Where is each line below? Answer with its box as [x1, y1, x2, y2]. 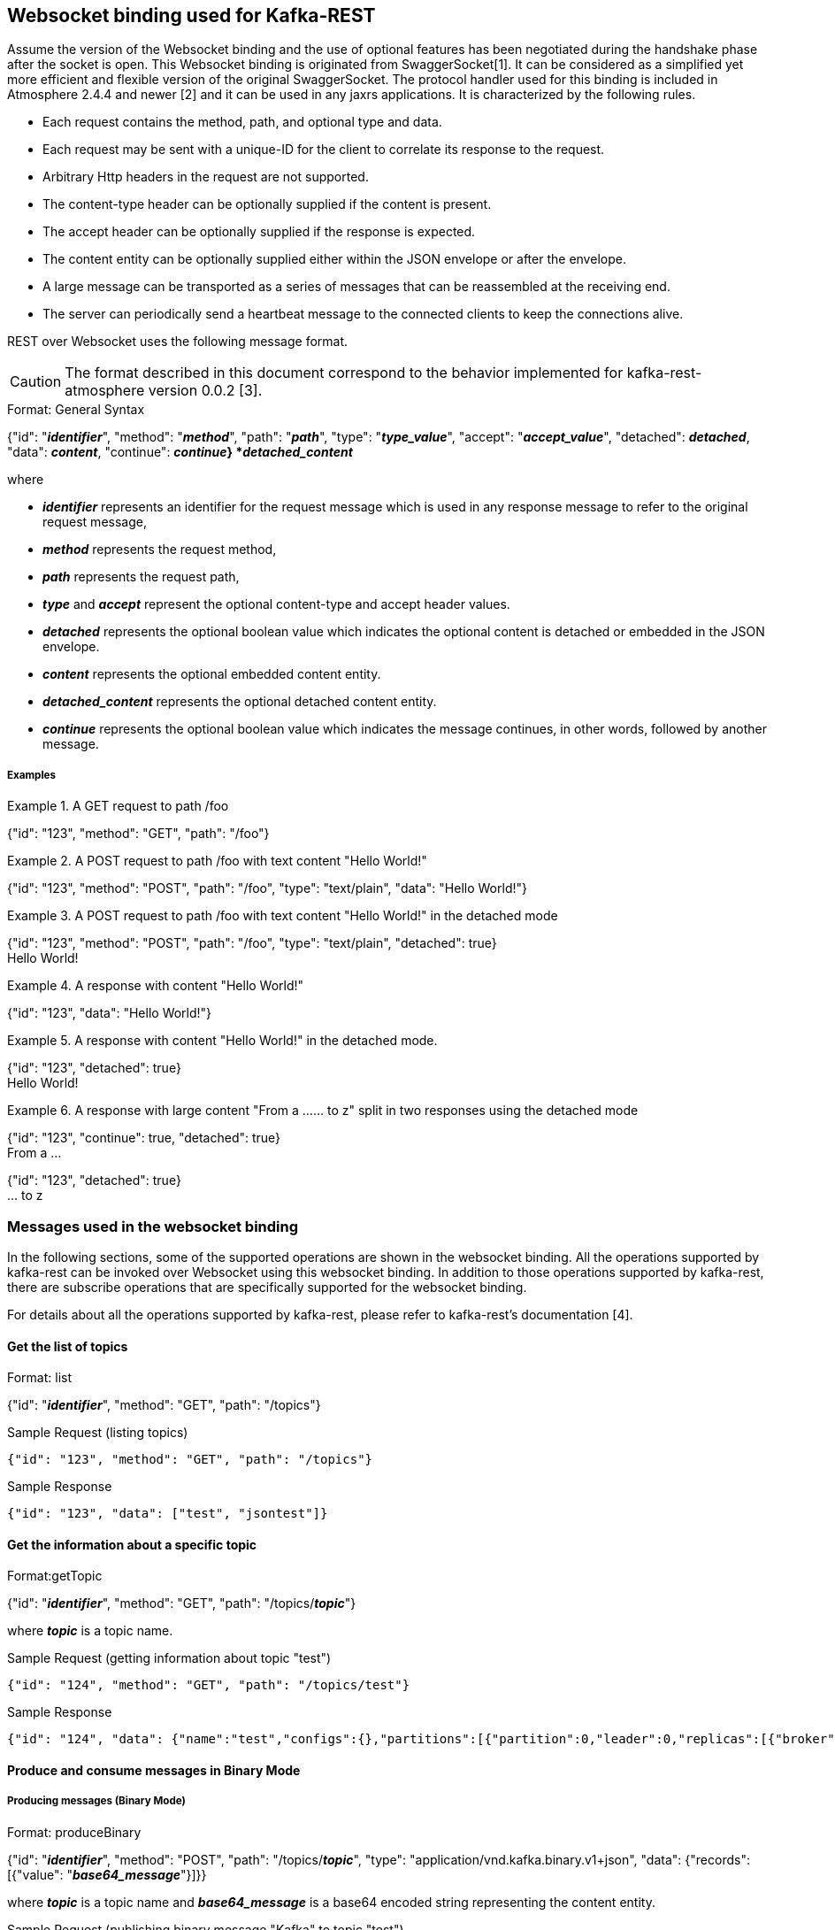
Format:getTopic [7, 1568, 103, 1584]
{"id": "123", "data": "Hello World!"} [7, 1005, 212, 1021]
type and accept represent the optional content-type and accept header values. [42, 596, 510, 612]
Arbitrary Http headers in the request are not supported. [42, 169, 369, 185]
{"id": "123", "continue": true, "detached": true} [7, 1130, 281, 1146]
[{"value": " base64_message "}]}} [7, 1866, 207, 1882]
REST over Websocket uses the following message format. [7, 334, 349, 350]
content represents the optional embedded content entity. [42, 666, 381, 682]
